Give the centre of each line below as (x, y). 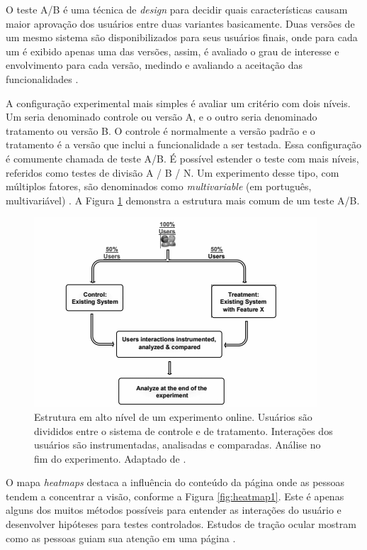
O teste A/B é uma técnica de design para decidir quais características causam (177, 9)
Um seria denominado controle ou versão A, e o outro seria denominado (162, 117)
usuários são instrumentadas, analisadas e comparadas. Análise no (177, 445)
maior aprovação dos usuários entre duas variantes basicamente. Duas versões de (180, 23)
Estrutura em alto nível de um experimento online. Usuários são (173, 416)
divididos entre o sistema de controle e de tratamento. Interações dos (183, 430)
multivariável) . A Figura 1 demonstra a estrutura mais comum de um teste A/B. (183, 200)
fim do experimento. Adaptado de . (110, 458)
